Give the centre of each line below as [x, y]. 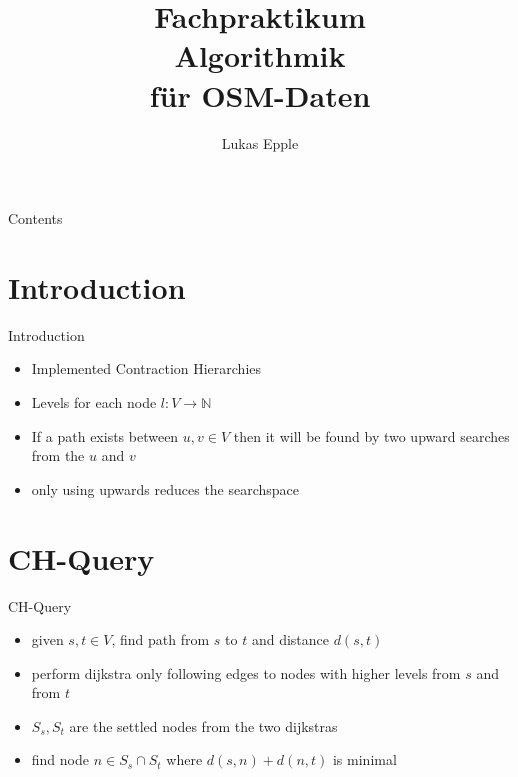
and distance [290, 639]
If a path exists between [105, 435]
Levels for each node [94, 402]
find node [60, 759]
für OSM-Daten [260, 94]
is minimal [364, 759]
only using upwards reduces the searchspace [165, 488]
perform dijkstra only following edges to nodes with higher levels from [246, 672]
